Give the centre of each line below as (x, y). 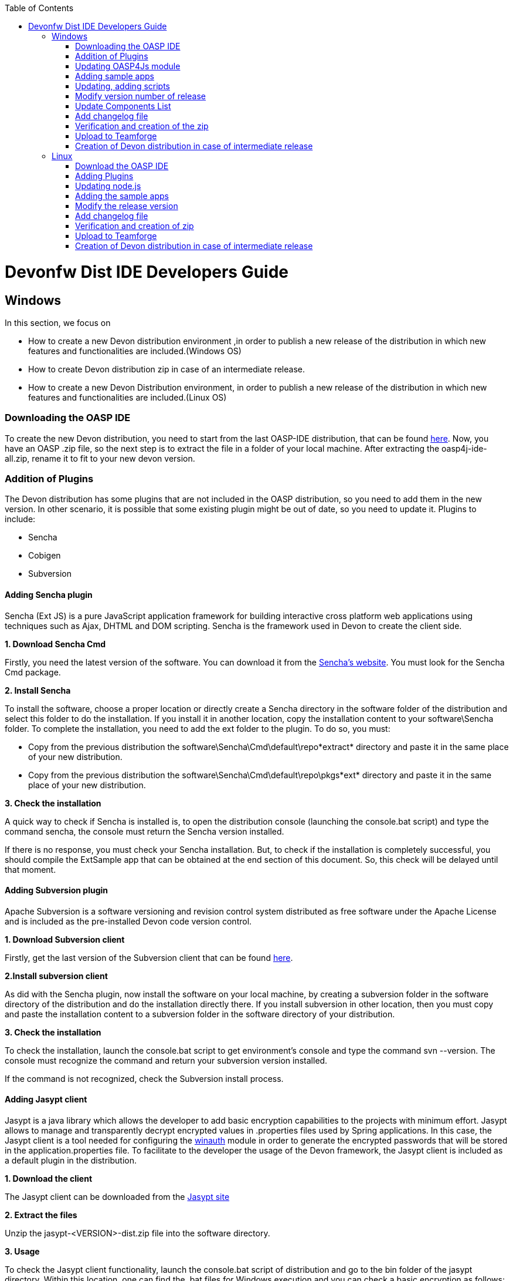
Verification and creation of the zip (142, 126)
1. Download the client (49, 1179)
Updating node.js (108, 186)
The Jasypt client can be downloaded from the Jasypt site (117, 1197)
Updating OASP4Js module (128, 66)
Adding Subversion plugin (57, 890)
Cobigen (45, 556)
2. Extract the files (41, 1215)
